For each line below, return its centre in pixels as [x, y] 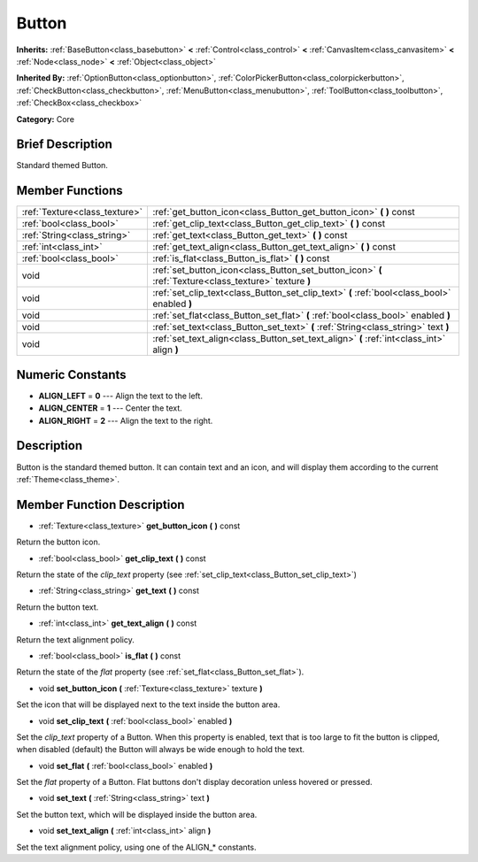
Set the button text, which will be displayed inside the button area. [137, 814]
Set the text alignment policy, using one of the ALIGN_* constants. [136, 847]
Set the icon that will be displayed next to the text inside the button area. [148, 704]
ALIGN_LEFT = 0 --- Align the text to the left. [121, 396]
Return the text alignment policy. [75, 639]
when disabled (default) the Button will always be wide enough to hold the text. [161, 750]
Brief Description [64, 145]
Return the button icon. [58, 542]
